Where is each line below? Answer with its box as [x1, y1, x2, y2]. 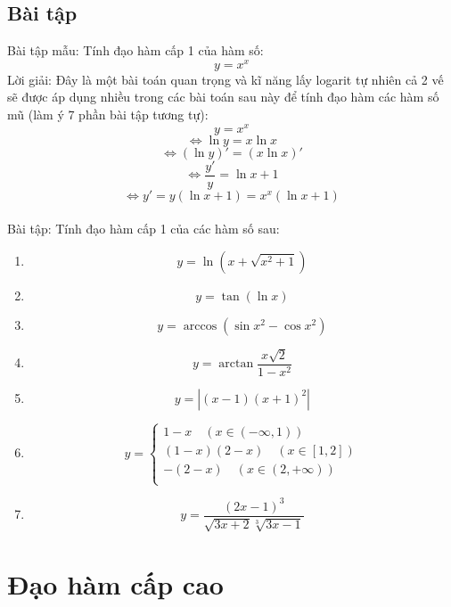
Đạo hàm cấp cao [7, 565, 224, 602]
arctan [218, 357, 254, 371]
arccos [183, 319, 217, 332]
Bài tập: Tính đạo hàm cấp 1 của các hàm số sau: [7, 219, 280, 238]
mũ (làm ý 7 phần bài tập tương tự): [7, 105, 209, 124]
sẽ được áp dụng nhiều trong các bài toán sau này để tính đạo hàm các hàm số [7, 87, 439, 106]
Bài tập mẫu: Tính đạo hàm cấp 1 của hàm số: [7, 41, 264, 60]
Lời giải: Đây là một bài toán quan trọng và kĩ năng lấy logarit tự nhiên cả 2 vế [7, 70, 444, 88]
